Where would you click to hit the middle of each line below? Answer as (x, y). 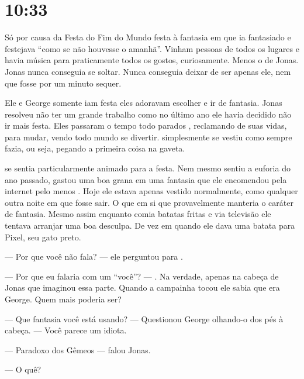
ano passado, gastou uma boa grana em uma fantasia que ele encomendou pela (146, 179)
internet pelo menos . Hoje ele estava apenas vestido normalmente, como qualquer (151, 191)
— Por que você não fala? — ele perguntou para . (94, 256)
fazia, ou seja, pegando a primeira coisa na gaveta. (95, 148)
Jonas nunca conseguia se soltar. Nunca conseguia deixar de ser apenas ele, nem (148, 71)
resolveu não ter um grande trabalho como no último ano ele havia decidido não (148, 114)
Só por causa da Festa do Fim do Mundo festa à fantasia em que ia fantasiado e (148, 37)
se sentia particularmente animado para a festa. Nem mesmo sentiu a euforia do (148, 168)
